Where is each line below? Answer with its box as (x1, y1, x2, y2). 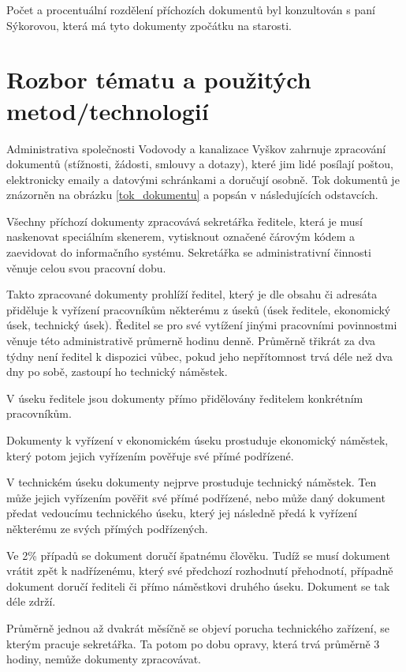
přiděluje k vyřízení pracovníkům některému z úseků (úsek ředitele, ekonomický (6, 301, 391, 317)
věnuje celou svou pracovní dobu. (6, 259, 166, 276)
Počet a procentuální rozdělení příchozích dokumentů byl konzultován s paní (6, 2, 375, 17)
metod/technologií (6, 94, 209, 126)
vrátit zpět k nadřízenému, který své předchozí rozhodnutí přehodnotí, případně (6, 562, 393, 579)
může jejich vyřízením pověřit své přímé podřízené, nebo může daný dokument (6, 489, 386, 505)
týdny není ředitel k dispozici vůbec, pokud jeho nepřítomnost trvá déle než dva (6, 347, 393, 364)
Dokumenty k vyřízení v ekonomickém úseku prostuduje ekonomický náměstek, (6, 432, 389, 448)
